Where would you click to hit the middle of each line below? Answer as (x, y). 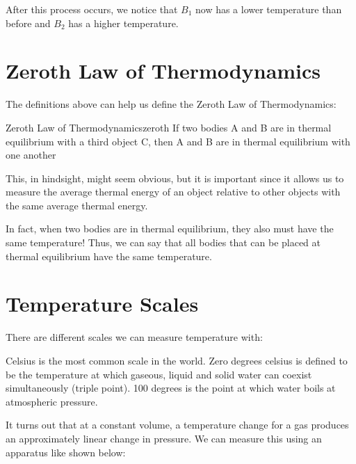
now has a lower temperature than (268, 9)
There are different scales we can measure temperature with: (134, 337)
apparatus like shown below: (66, 452)
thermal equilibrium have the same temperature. (109, 256)
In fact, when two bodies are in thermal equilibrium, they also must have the (170, 229)
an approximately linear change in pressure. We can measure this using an (164, 438)
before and (28, 23)
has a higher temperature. (123, 23)
